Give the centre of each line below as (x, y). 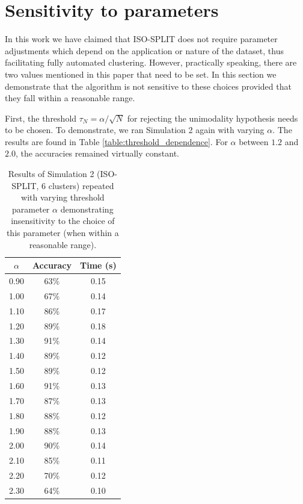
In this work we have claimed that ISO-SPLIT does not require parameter (141, 39)
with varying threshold (63, 197)
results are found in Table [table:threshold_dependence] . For (116, 141)
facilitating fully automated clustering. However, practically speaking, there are (151, 62)
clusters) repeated (81, 185)
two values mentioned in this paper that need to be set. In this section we (141, 74)
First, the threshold (41, 118)
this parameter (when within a (63, 233)
